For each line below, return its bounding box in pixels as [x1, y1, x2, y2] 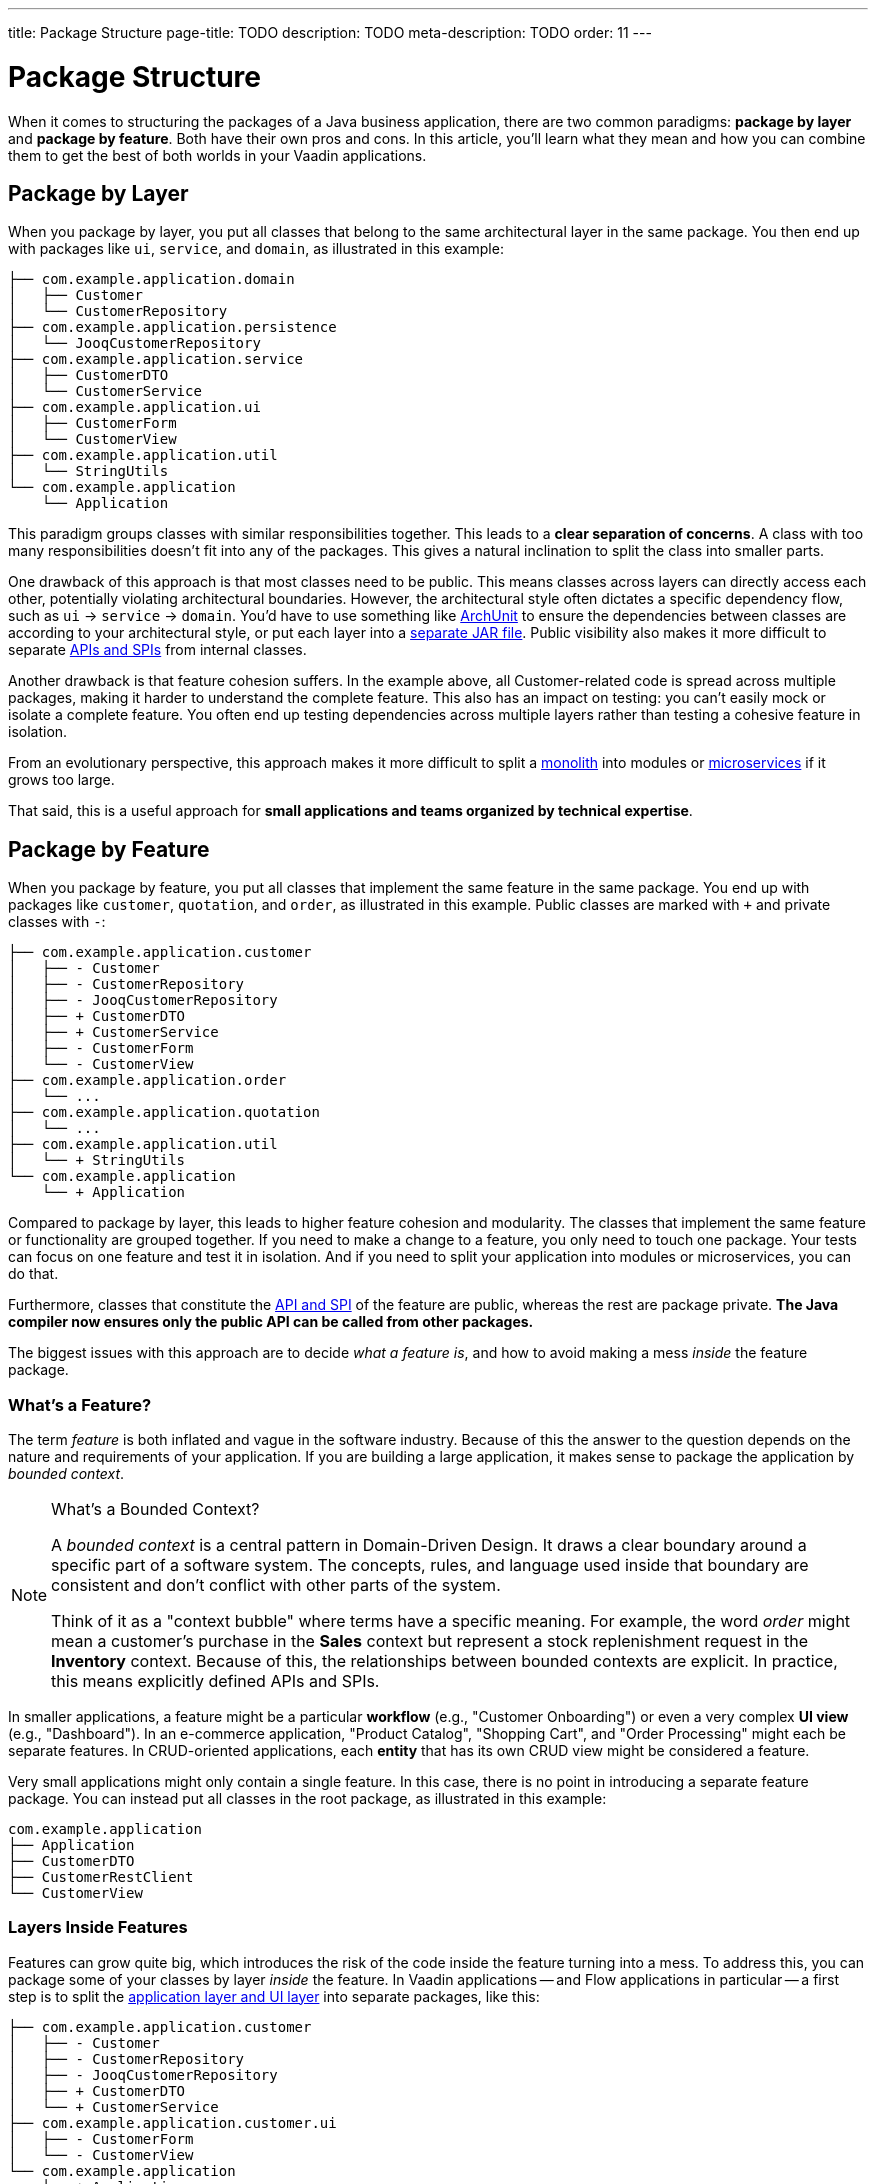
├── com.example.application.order [8, 1072, 287, 1089]
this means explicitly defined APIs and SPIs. [51, 1670, 380, 1691]
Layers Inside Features [8, 1917, 188, 1938]
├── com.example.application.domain [8, 271, 295, 288]
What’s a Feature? [8, 1394, 152, 1415]
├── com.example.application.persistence [8, 319, 337, 336]
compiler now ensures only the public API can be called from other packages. [8, 1313, 534, 1331]
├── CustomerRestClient [8, 1868, 194, 1885]
